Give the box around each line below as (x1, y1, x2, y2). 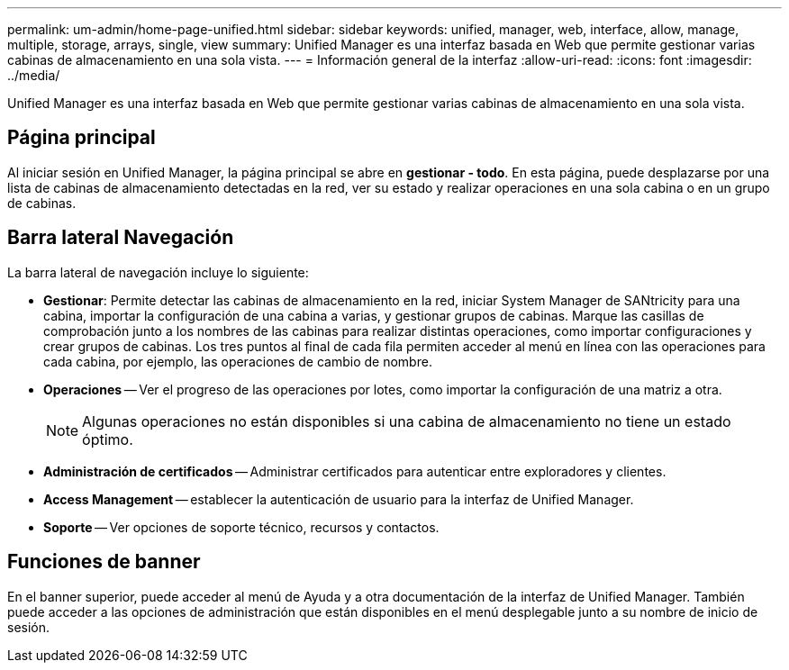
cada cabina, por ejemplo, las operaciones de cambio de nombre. (43, 353, 432, 369)
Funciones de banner (7, 550, 201, 574)
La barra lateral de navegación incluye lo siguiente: (7, 264, 309, 280)
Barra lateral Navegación (7, 226, 234, 249)
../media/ (7, 68, 60, 83)
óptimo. (82, 430, 133, 448)
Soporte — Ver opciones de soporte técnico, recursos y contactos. (43, 519, 440, 535)
